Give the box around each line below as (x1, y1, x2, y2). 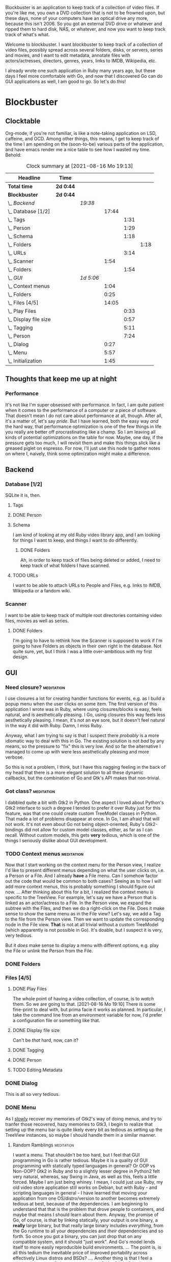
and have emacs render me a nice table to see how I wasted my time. (5, 147, 151, 152)
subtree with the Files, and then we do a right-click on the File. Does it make (5, 905, 165, 911)
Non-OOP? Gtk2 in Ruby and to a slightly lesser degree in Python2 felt (12, 1168, 160, 1174)
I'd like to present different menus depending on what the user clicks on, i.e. (5, 867, 165, 873)
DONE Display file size (12, 1027, 60, 1034)
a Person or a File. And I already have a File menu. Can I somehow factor (5, 873, 158, 879)
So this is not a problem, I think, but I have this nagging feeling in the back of (5, 764, 166, 770)
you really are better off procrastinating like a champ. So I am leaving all (5, 429, 156, 435)
